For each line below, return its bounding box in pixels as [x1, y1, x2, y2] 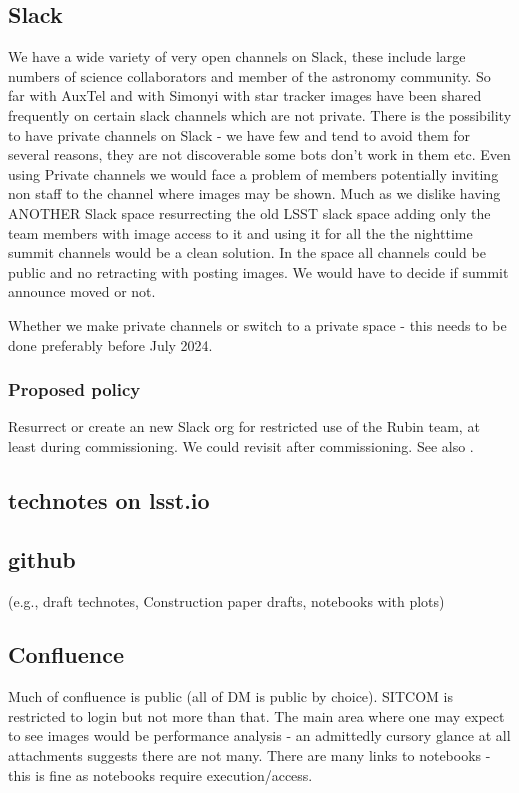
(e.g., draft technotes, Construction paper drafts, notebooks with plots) [8, 590, 445, 611]
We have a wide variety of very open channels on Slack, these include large [8, 46, 466, 67]
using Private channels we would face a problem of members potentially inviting [8, 163, 499, 184]
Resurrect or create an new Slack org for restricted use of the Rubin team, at [8, 416, 480, 437]
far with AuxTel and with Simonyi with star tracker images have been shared [8, 85, 482, 106]
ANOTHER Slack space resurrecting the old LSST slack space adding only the [8, 202, 491, 223]
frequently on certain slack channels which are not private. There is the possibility [8, 104, 512, 125]
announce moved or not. [8, 281, 156, 302]
